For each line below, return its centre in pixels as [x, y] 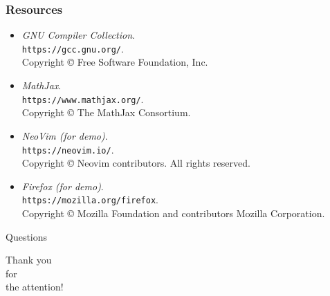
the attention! [35, 287]
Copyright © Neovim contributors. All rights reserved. [136, 163]
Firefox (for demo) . [63, 186]
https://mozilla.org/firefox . [90, 200]
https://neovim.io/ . [68, 149]
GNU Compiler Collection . [78, 35]
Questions [27, 236]
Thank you [29, 260]
